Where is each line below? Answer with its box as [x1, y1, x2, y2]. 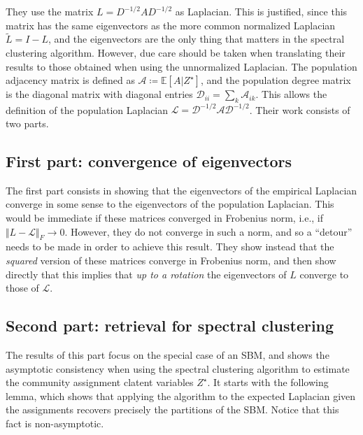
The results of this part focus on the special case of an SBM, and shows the [6, 348, 329, 362]
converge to [299, 266, 349, 281]
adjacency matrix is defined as [6, 73, 135, 87]
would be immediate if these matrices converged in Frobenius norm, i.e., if [6, 211, 324, 225]
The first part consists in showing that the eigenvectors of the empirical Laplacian [6, 183, 357, 197]
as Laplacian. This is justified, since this [175, 4, 348, 18]
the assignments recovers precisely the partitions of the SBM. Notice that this [6, 402, 339, 417]
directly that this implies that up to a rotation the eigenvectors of [6, 266, 287, 281]
